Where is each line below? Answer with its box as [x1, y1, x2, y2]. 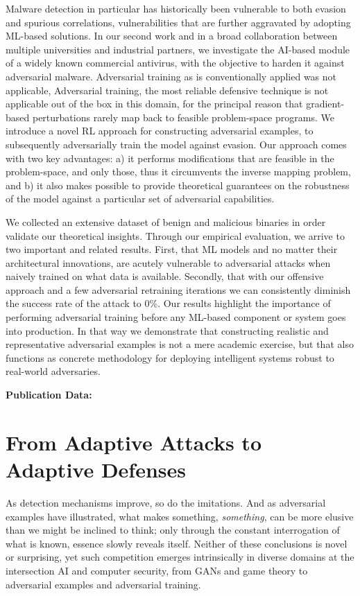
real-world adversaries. [6, 364, 101, 378]
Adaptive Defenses [6, 455, 187, 483]
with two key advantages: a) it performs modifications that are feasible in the [6, 150, 334, 165]
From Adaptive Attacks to [6, 428, 262, 456]
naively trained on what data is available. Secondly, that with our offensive [6, 269, 324, 283]
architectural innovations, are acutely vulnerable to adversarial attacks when [6, 255, 331, 270]
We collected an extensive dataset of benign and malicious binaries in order [6, 214, 326, 229]
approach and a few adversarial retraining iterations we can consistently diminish [6, 282, 351, 297]
